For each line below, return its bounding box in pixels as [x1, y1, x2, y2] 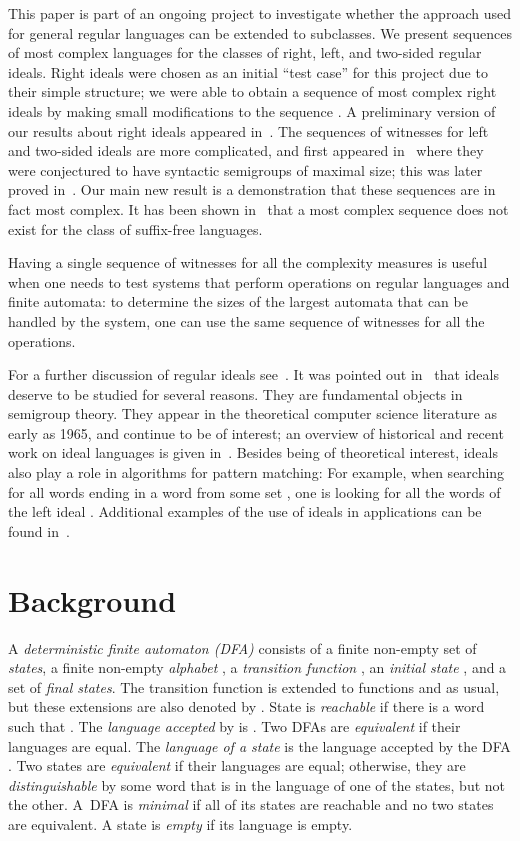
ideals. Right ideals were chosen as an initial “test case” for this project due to [8, 61, 488, 82]
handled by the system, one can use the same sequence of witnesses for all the [8, 310, 485, 331]
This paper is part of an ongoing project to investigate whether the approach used [8, 3, 511, 23]
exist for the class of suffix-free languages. [8, 218, 263, 239]
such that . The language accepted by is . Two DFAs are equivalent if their [8, 715, 461, 736]
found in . [8, 520, 70, 541]
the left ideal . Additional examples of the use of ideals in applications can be [8, 501, 482, 522]
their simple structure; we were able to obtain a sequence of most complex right [8, 81, 497, 102]
